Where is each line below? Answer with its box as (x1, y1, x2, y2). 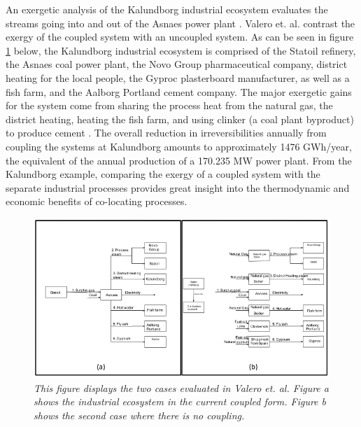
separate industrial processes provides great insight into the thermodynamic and (6, 180, 350, 195)
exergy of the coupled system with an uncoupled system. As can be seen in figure (6, 29, 354, 44)
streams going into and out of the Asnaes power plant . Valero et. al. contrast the (6, 15, 355, 30)
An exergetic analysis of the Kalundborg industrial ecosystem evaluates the (6, 2, 328, 16)
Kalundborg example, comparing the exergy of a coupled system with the (6, 167, 320, 181)
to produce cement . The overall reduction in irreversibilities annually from (6, 125, 327, 140)
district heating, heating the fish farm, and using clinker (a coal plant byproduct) (6, 111, 354, 126)
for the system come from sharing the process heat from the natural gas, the (6, 98, 333, 113)
